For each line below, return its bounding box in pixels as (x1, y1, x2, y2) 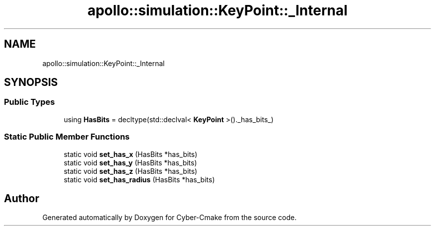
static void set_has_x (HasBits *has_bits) (64, 150, 198, 158)
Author (4, 192, 39, 205)
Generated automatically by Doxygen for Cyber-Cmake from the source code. (42, 213, 297, 222)
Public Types (4, 97, 55, 107)
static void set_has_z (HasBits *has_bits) (64, 166, 198, 175)
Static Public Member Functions (4, 132, 130, 142)
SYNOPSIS (4, 76, 58, 89)
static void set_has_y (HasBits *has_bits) (64, 158, 197, 167)
